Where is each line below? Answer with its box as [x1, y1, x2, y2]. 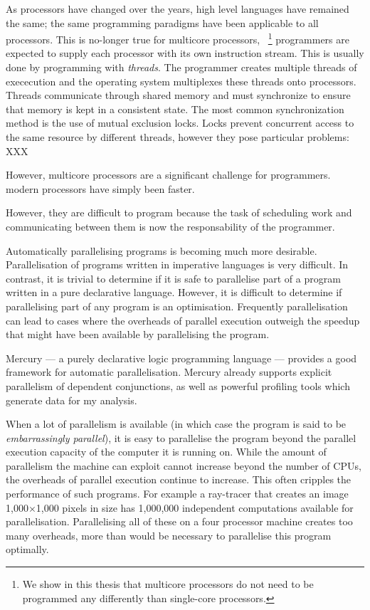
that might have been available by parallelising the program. [6, 327, 270, 342]
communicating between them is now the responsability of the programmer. [6, 219, 335, 233]
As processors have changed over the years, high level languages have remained [6, 1, 349, 16]
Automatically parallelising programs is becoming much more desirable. [6, 243, 317, 258]
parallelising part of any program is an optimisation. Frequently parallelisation [6, 298, 348, 313]
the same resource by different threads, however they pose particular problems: [6, 130, 349, 144]
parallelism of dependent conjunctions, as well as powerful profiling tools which [6, 378, 350, 393]
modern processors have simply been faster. [6, 181, 195, 196]
